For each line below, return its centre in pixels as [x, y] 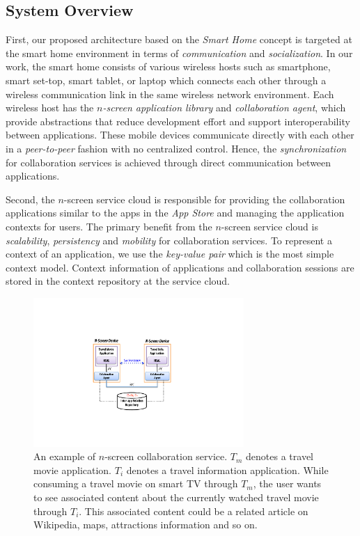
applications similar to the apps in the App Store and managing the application [175, 213]
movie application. [73, 470]
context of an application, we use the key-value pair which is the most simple [170, 254]
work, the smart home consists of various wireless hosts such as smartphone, [168, 66]
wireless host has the [50, 108]
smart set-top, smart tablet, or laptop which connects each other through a [166, 80]
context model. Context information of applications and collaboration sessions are [180, 267]
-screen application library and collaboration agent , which [224, 108]
